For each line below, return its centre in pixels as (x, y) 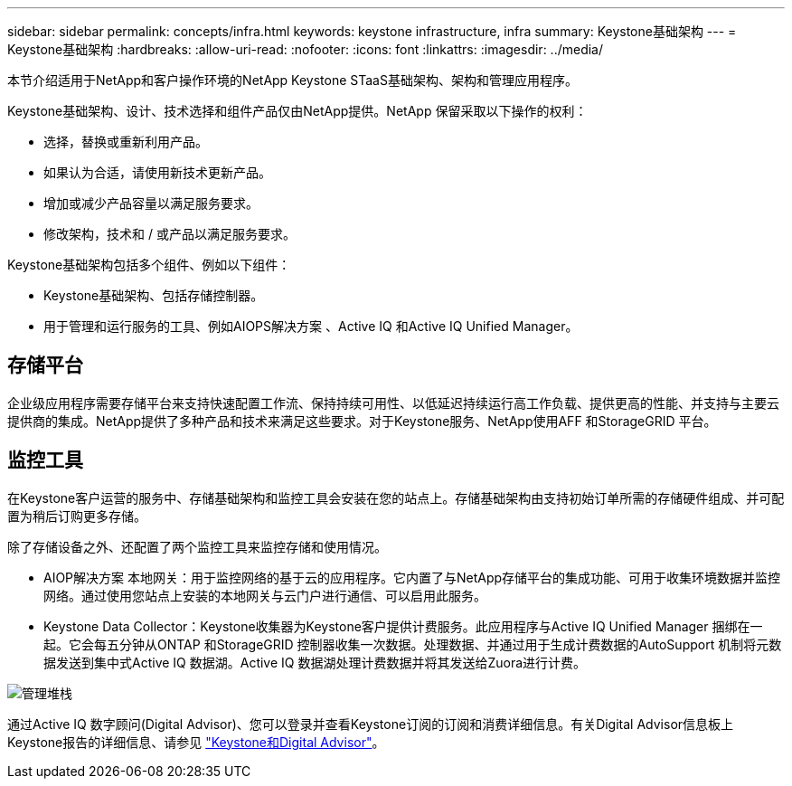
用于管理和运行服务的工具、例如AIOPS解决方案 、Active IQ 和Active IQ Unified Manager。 (311, 326)
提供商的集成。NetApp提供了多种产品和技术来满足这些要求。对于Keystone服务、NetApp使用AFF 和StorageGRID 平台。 (362, 421)
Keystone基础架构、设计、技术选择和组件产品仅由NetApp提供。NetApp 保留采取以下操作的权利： (297, 111)
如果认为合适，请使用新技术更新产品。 (157, 172)
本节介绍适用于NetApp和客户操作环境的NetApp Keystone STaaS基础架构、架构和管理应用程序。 (292, 80)
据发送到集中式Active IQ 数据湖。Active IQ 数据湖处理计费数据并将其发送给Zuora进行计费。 (315, 662)
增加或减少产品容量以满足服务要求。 (151, 203)
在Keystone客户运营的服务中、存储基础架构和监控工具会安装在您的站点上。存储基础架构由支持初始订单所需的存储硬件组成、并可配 (396, 497)
